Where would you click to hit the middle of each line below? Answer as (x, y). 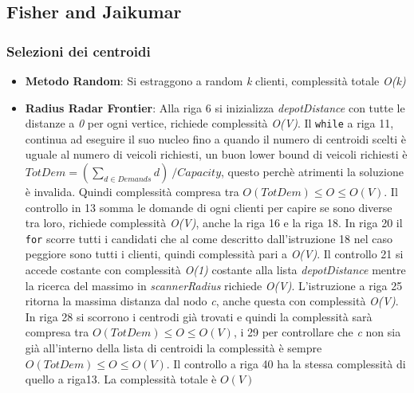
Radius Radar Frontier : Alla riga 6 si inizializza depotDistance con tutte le (215, 107)
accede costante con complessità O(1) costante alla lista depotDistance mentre (215, 270)
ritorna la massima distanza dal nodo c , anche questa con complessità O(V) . (212, 301)
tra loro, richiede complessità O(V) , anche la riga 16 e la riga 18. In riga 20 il (214, 223)
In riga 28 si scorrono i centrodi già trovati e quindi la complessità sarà (199, 316)
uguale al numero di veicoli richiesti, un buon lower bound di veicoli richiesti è (216, 154)
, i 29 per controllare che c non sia (317, 332)
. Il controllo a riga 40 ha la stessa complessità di (286, 363)
